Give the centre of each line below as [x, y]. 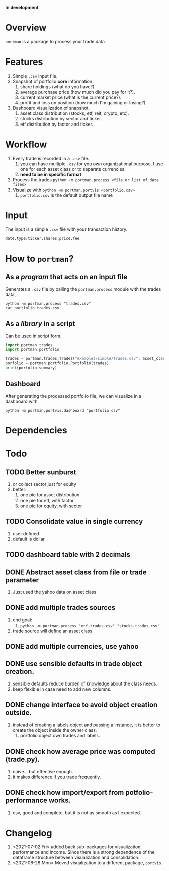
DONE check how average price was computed [80, 751]
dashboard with [21, 401]
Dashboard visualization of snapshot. [51, 108]
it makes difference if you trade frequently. [57, 777]
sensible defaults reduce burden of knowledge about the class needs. [85, 683]
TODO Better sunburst [41, 472]
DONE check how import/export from [65, 793]
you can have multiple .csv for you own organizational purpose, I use [92, 164]
